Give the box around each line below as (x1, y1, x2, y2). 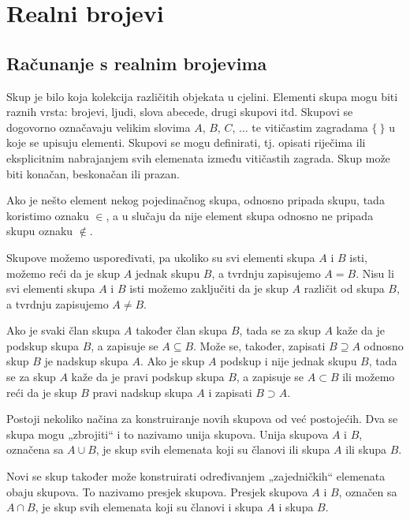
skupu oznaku (6, 223, 73, 239)
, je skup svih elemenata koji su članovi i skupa (35, 499, 263, 515)
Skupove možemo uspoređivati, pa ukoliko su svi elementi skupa (6, 249, 315, 265)
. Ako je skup (140, 353, 205, 369)
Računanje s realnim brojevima (6, 51, 267, 75)
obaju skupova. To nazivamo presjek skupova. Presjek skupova (6, 483, 308, 499)
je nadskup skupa (44, 353, 129, 369)
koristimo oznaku (6, 207, 89, 223)
